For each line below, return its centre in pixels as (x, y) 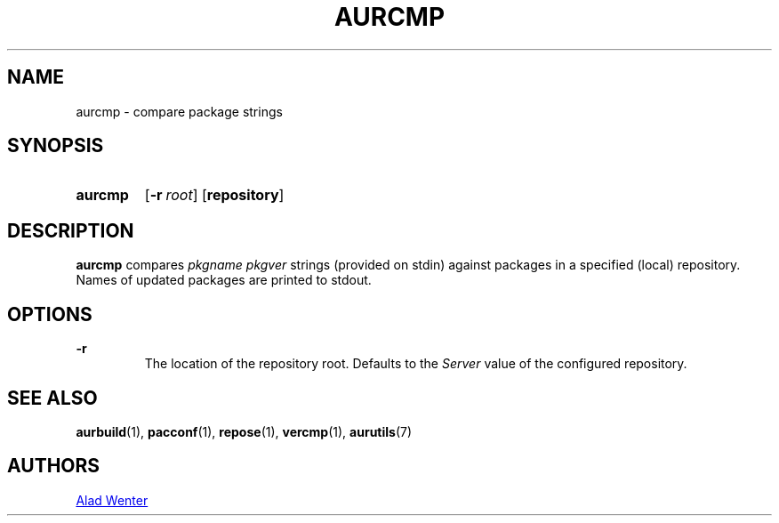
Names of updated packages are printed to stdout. (224, 280)
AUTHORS (54, 466)
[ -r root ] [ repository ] (214, 195)
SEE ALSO (52, 398)
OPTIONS (50, 314)
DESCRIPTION (71, 230)
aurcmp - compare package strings (179, 111)
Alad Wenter (112, 500)
